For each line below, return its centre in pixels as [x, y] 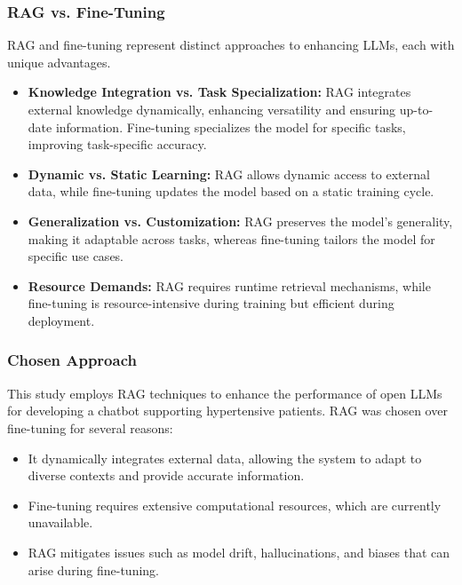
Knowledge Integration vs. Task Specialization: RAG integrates [219, 92]
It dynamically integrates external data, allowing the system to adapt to [225, 458]
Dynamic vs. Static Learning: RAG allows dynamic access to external [229, 174]
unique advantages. [59, 62]
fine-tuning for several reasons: [90, 427]
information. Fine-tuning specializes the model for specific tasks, [231, 126]
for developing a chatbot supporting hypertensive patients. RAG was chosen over [227, 411]
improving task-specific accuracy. [117, 144]
